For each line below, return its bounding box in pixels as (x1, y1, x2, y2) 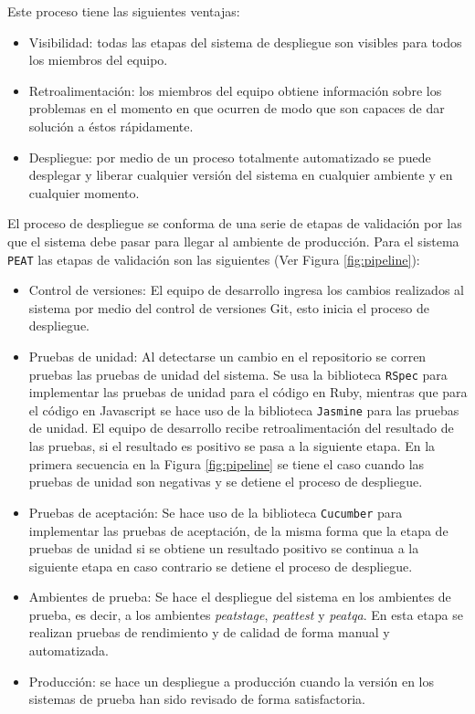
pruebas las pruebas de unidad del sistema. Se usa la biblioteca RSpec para (28, 364, 448, 383)
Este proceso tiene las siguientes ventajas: (7, 2, 240, 20)
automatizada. (28, 641, 109, 660)
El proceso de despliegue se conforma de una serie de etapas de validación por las (7, 214, 462, 233)
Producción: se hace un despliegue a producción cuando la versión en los (28, 671, 434, 690)
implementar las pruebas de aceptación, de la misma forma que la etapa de (28, 520, 449, 540)
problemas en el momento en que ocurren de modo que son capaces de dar (28, 99, 445, 118)
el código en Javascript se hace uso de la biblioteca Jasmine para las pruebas (28, 400, 459, 419)
